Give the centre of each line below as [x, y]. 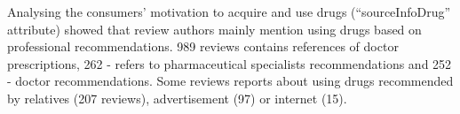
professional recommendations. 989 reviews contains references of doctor [203, 46]
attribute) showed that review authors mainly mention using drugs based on [214, 29]
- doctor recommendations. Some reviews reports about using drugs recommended [230, 81]
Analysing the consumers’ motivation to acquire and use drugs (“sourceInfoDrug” [229, 11]
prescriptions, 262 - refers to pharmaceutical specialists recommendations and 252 [230, 63]
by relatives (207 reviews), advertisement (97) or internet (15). [177, 98]
